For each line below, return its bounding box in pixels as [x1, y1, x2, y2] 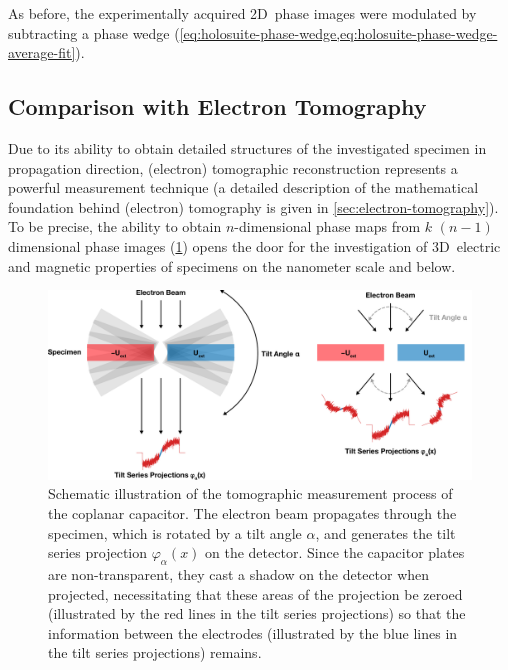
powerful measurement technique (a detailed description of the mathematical [8, 177, 479, 198]
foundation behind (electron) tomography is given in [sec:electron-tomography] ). [8, 196, 499, 217]
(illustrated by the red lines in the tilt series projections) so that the [48, 603, 466, 624]
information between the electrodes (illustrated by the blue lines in [48, 622, 458, 643]
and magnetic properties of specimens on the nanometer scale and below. [8, 255, 456, 276]
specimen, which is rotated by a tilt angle [48, 522, 302, 543]
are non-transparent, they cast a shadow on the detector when [48, 563, 430, 584]
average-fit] [8, 42, 76, 63]
